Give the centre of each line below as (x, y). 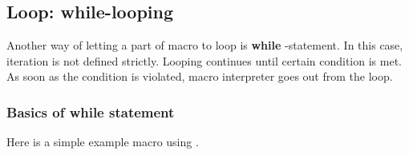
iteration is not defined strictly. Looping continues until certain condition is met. (204, 60)
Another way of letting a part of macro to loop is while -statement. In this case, (205, 45)
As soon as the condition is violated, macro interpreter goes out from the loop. (200, 76)
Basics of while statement (91, 111)
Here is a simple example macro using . (103, 142)
